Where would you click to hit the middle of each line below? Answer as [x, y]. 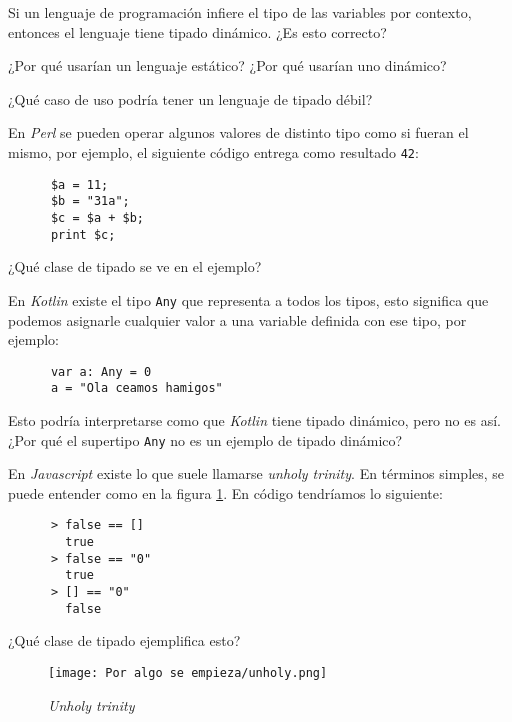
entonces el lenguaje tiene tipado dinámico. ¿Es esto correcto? [197, 31]
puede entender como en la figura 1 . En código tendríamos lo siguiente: [225, 492]
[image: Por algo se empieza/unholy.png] [188, 672]
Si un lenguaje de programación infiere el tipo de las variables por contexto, [240, 12]
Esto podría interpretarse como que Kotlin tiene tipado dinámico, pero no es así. [254, 420]
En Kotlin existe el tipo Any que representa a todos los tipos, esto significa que [248, 299]
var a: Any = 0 [101, 371]
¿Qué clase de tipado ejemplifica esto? [124, 640]
